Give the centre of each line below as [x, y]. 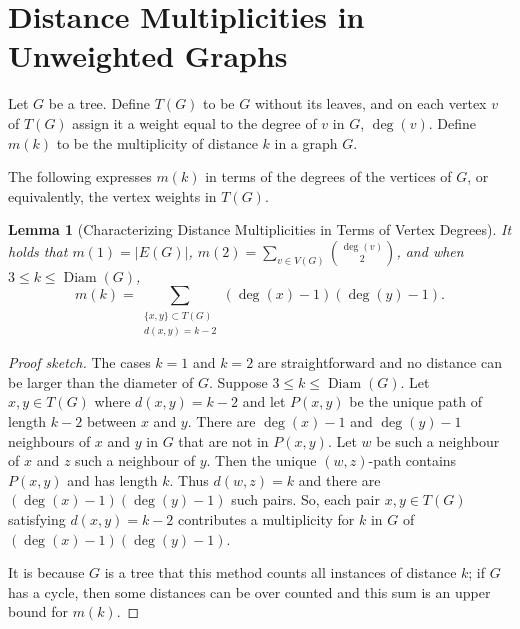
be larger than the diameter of [101, 381]
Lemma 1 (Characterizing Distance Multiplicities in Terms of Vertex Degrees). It [260, 229]
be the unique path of [415, 401]
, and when [430, 250]
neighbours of [49, 440]
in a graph [306, 142]
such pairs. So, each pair [305, 499]
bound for [38, 611]
